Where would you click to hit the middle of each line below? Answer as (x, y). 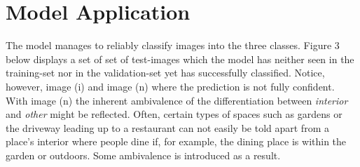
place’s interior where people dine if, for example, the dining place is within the (176, 141)
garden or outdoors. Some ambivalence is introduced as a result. (143, 155)
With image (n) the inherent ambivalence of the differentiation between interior (177, 100)
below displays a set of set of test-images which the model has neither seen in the (180, 59)
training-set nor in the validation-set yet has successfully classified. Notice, (165, 73)
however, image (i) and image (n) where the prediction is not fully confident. (170, 86)
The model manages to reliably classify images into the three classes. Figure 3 (173, 45)
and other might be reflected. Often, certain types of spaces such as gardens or (174, 114)
